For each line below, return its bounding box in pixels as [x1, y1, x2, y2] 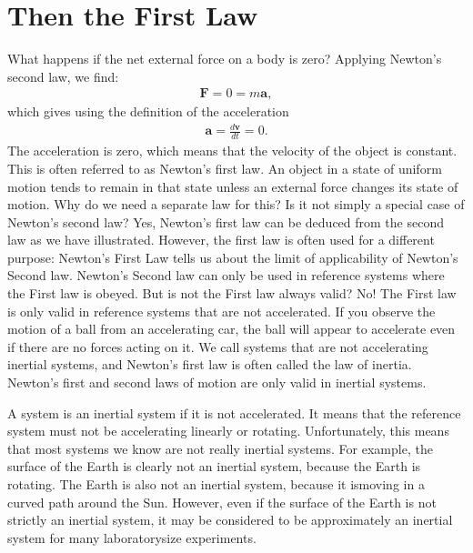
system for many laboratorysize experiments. [7, 528, 257, 547]
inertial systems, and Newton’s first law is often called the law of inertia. [7, 355, 412, 374]
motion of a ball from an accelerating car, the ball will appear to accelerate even [7, 319, 456, 338]
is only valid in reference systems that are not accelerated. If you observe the [7, 301, 436, 320]
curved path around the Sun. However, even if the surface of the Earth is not [7, 492, 437, 511]
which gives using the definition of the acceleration [7, 102, 289, 121]
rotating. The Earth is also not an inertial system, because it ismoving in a [7, 475, 425, 493]
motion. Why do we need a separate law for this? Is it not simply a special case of [7, 195, 465, 214]
